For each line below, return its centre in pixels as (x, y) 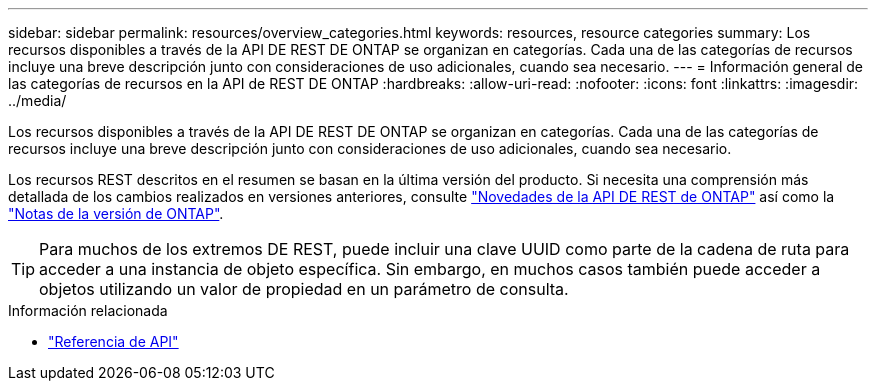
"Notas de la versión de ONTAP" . (116, 213)
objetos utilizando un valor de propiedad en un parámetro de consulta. (304, 289)
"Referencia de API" (113, 341)
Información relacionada (88, 310)
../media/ (37, 100)
